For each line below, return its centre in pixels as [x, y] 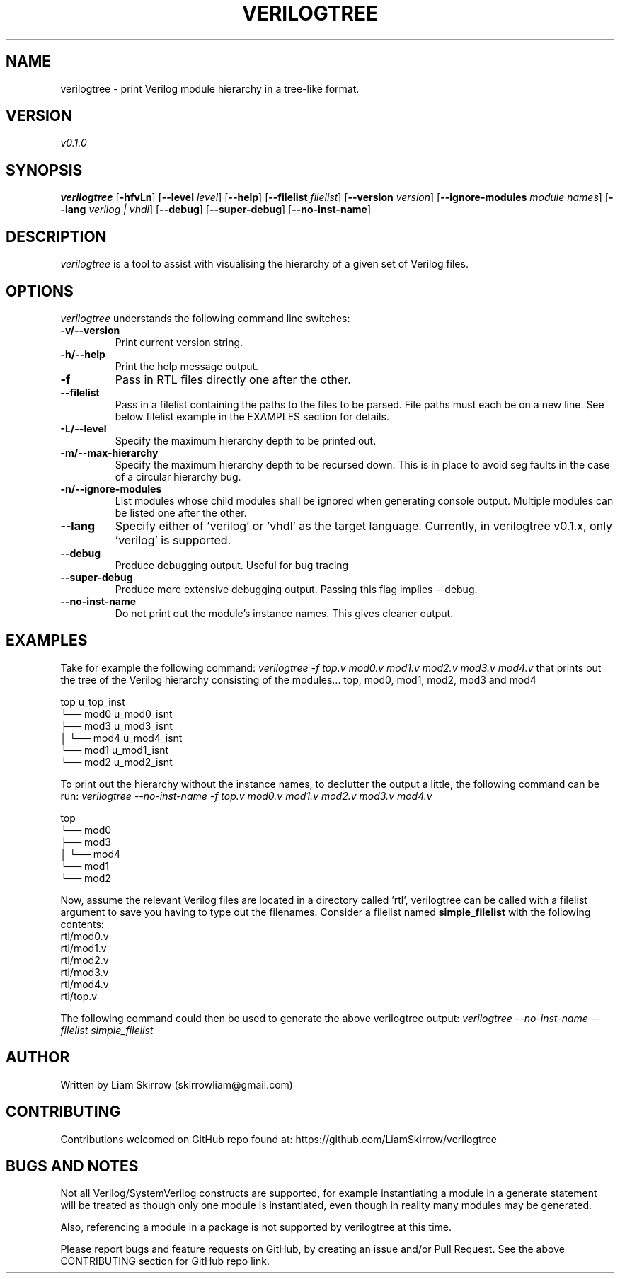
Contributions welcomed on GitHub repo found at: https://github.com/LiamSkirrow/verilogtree [279, 1139]
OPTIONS [40, 291]
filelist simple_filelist [107, 1030]
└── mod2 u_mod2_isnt [116, 762]
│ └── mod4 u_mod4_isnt [121, 738]
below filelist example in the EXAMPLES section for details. [252, 416]
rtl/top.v [79, 996]
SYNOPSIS [44, 170]
